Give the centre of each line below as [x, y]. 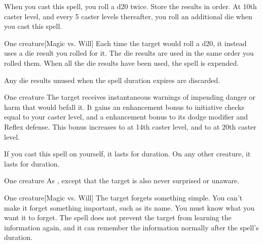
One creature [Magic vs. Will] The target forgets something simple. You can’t [123, 197]
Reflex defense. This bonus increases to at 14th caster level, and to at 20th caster [130, 126]
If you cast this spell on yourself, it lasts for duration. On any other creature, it [127, 154]
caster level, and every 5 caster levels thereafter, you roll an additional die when [128, 16]
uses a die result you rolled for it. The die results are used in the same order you [129, 53]
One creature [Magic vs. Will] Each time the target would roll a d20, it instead [125, 43]
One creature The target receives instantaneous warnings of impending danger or [130, 97]
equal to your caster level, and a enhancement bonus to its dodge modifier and [126, 117]
